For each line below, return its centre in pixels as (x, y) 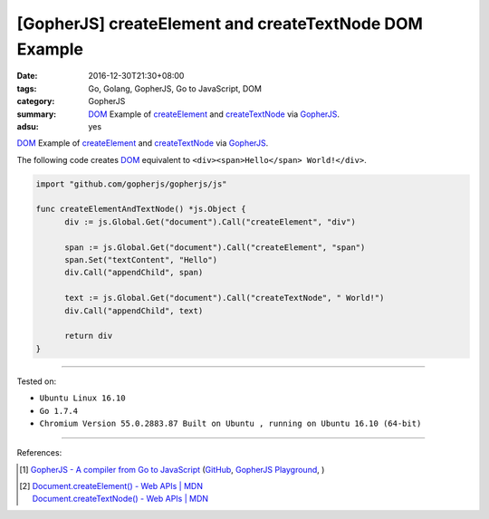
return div (89, 336)
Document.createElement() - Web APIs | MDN (118, 486)
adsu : (28, 126)
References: (39, 453)
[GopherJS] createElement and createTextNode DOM (220, 24)
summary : (37, 114)
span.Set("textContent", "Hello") (141, 260)
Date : (27, 76)
